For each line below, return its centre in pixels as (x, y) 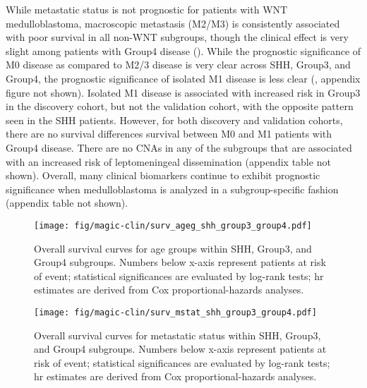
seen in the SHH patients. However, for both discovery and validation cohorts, (174, 120)
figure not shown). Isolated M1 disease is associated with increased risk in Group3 (183, 92)
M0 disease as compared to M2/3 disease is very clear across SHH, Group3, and (178, 65)
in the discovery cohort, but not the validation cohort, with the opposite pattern (180, 106)
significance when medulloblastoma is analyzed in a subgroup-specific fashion (172, 189)
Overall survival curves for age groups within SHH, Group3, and (173, 248)
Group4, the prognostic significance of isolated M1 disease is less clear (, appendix (183, 78)
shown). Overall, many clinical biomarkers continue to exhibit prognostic (163, 175)
